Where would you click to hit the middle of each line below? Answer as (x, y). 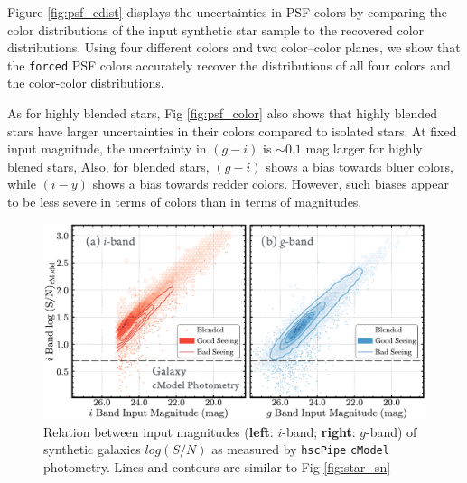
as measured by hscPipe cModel (300, 449)
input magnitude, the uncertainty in (107, 149)
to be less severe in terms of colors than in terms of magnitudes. (185, 201)
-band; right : (319, 431)
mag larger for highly (364, 149)
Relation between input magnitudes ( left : (159, 431)
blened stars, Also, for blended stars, (108, 166)
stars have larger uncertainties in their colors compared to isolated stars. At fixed (232, 130)
